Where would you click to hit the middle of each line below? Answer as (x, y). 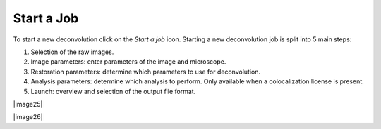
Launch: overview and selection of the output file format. (113, 91)
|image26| (28, 117)
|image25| (28, 104)
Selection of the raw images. (72, 52)
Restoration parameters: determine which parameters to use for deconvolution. (146, 72)
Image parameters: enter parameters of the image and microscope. (128, 62)
